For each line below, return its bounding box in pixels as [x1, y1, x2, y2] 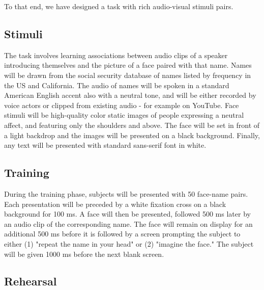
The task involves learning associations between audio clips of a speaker [4, 49, 228, 60]
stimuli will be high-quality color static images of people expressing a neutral [4, 110, 244, 120]
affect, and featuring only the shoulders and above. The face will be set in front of [4, 119, 260, 130]
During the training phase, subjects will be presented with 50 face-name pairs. [4, 188, 248, 199]
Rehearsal [4, 273, 57, 289]
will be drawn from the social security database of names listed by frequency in [4, 69, 251, 80]
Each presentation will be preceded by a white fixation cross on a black [4, 198, 226, 209]
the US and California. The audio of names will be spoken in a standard [4, 80, 229, 90]
